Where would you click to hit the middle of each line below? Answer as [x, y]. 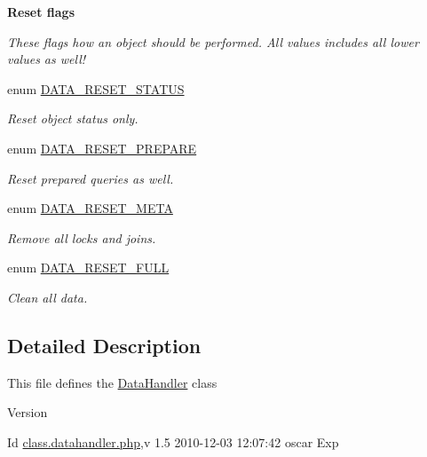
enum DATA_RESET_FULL [88, 268]
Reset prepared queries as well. [91, 178]
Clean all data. [47, 297]
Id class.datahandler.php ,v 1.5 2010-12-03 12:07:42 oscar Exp [173, 441]
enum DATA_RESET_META [90, 208]
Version [28, 412]
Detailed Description [104, 345]
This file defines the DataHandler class [112, 382]
